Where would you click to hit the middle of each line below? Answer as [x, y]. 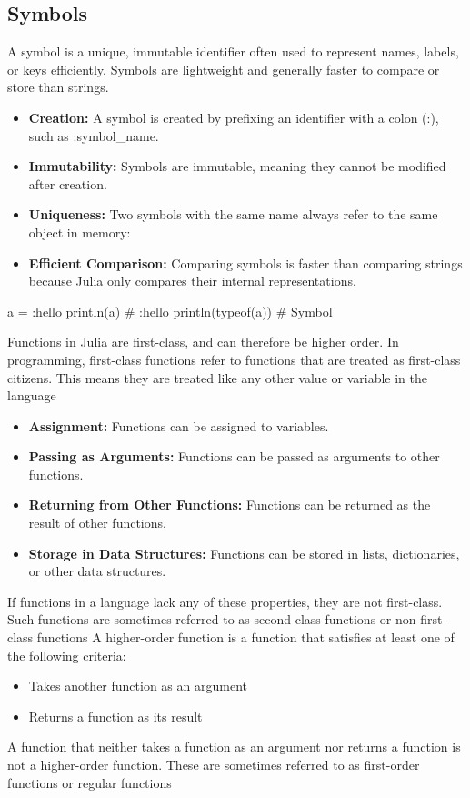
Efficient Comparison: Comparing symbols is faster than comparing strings [245, 263]
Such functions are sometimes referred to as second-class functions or [200, 619]
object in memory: [80, 232]
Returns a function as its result [115, 716]
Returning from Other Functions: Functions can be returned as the [230, 505]
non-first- [421, 619]
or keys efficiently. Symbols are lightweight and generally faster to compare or [224, 69]
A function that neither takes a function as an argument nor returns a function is [234, 747]
